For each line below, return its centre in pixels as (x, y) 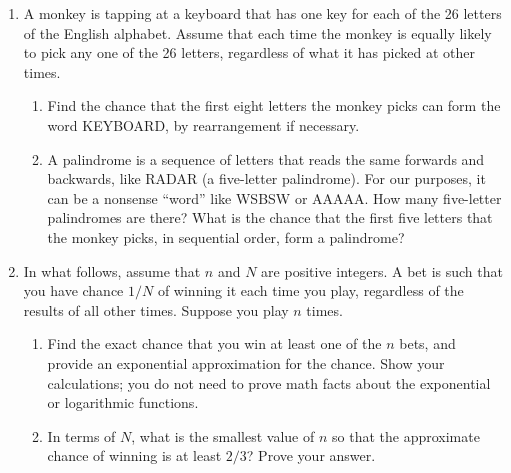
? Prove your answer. (311, 455)
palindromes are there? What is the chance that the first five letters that (270, 217)
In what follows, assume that (112, 270)
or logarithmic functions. (123, 402)
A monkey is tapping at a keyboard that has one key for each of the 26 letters (262, 13)
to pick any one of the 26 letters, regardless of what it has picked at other (249, 52)
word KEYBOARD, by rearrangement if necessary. (203, 124)
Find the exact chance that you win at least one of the (214, 343)
